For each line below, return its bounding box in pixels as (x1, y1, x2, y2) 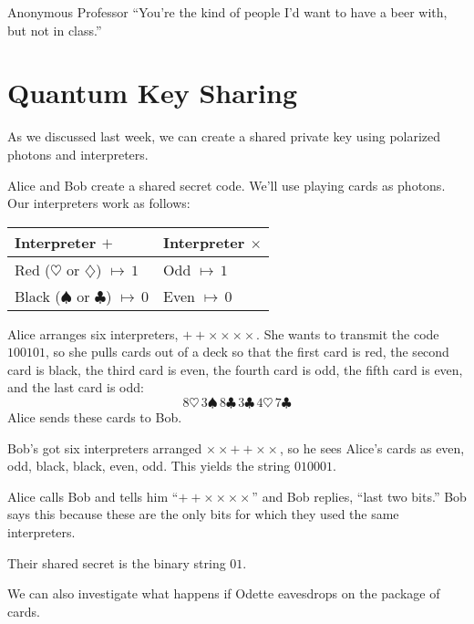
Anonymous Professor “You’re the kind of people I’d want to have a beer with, (7, 3, 448, 21)
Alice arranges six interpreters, (7, 324, 179, 343)
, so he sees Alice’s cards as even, (279, 438, 465, 457)
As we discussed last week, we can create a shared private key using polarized (7, 127, 441, 146)
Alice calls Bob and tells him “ (7, 486, 179, 505)
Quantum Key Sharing (7, 74, 298, 111)
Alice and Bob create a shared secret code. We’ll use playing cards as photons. (7, 175, 446, 194)
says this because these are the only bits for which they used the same (7, 504, 399, 524)
